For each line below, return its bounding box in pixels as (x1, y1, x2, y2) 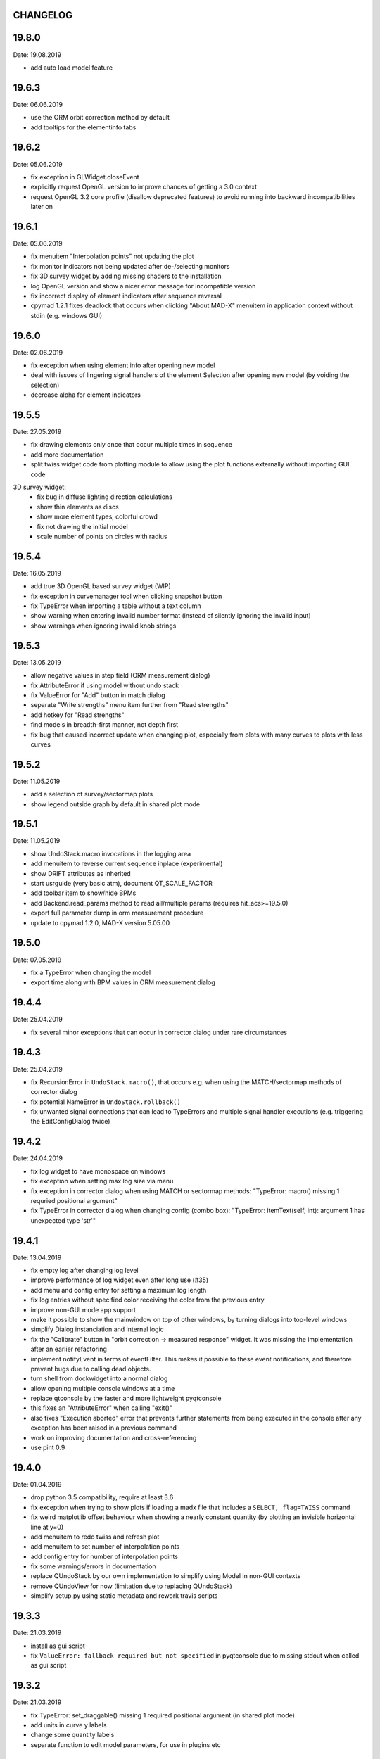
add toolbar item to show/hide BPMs (30, 889, 137, 897)
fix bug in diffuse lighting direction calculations (37, 493, 172, 501)
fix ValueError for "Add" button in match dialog (30, 690, 165, 699)
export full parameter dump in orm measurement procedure (30, 908, 204, 917)
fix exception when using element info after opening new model (30, 361, 215, 369)
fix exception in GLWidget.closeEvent (30, 172, 140, 181)
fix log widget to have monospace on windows (30, 1167, 166, 1175)
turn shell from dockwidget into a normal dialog (30, 1374, 168, 1383)
